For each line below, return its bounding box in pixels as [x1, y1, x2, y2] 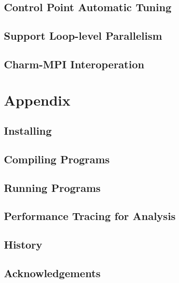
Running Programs [4, 180, 101, 195]
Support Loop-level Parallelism [4, 28, 163, 43]
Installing [4, 123, 52, 138]
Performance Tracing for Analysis [4, 208, 176, 223]
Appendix [4, 90, 71, 110]
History [4, 237, 43, 252]
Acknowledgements [4, 266, 101, 281]
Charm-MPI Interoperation [4, 56, 145, 71]
